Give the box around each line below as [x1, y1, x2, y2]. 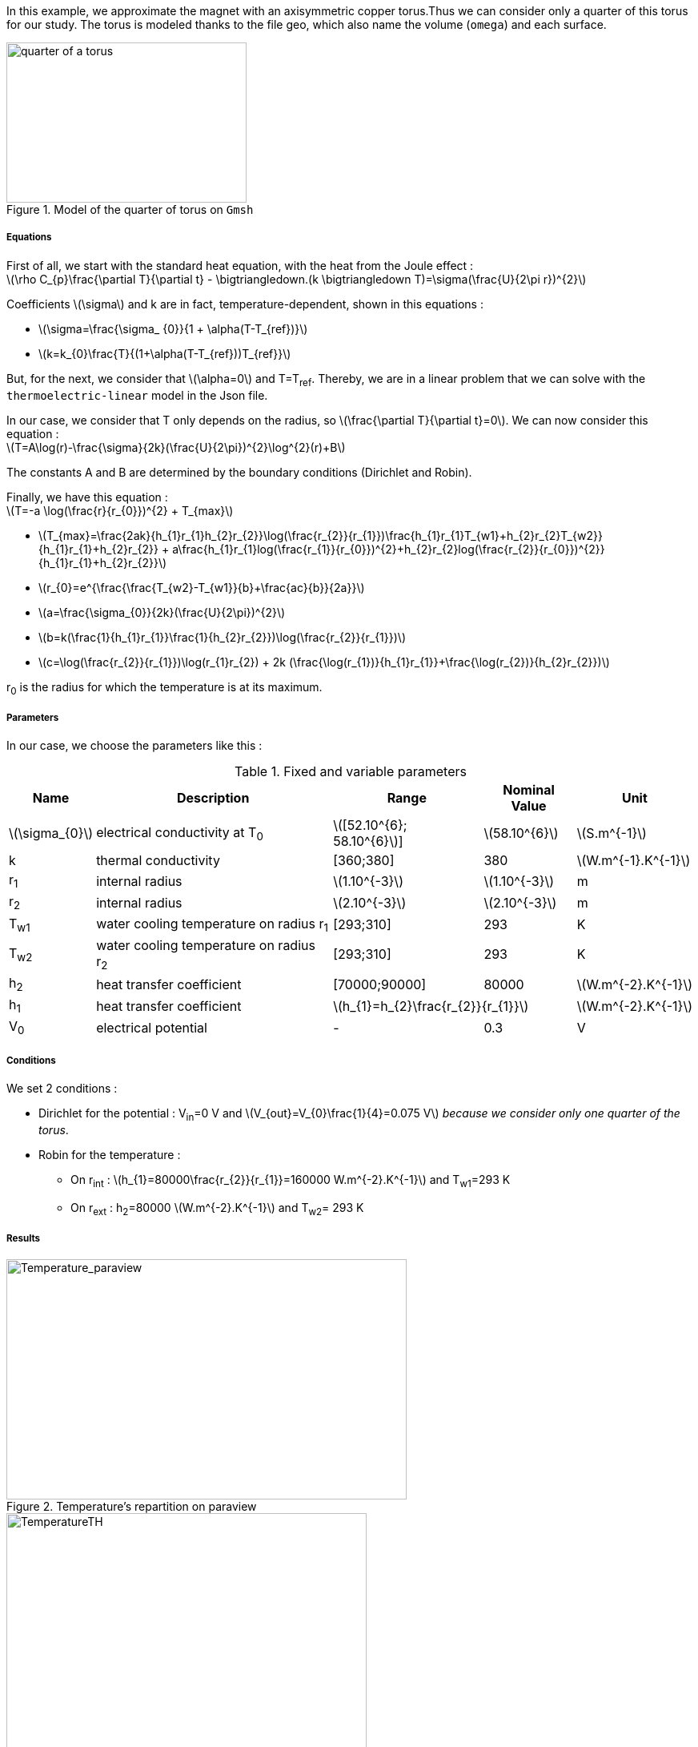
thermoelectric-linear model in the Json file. [6, 388, 268, 402]
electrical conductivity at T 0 [96, 823, 263, 843]
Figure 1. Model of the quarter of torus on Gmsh [6, 203, 254, 216]
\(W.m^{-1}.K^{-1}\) [576, 852, 691, 869]
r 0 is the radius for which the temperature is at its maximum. [6, 679, 323, 697]
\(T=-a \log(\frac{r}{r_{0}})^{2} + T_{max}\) [6, 503, 234, 517]
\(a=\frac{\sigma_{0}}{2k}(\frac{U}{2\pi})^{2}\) [38, 605, 286, 619]
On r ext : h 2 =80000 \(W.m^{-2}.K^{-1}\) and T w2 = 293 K [70, 1200, 364, 1218]
